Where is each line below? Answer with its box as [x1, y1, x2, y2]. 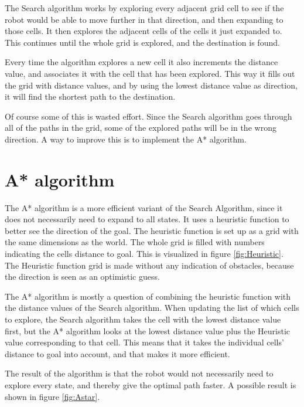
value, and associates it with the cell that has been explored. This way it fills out [5, 67, 295, 79]
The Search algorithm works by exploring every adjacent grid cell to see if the [5, 2, 284, 13]
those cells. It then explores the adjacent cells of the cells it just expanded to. [5, 25, 282, 37]
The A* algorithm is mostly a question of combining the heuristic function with [5, 290, 291, 302]
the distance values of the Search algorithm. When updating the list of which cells [5, 301, 299, 314]
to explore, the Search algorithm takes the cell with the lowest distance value [5, 313, 281, 325]
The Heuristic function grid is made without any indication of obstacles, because [5, 259, 294, 271]
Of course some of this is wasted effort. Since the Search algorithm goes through [5, 110, 292, 122]
